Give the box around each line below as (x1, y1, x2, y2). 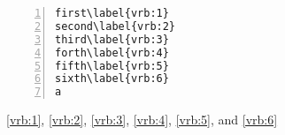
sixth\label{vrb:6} (55, 72, 169, 86)
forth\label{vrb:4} (55, 46, 169, 59)
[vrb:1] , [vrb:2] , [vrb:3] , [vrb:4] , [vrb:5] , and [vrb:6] (6, 110, 278, 129)
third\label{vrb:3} (55, 33, 169, 46)
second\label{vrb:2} (55, 19, 176, 33)
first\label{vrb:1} (55, 7, 169, 19)
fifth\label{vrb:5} (55, 59, 169, 72)
